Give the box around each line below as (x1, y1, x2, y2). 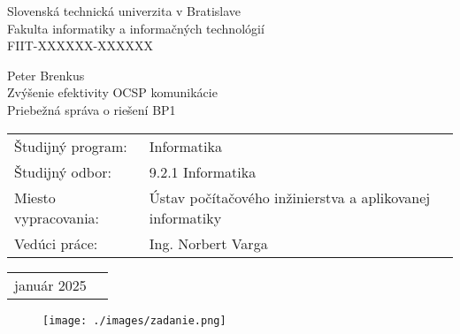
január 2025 (14, 274, 87, 295)
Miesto (14, 186, 56, 208)
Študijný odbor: (14, 161, 111, 182)
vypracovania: (14, 207, 100, 228)
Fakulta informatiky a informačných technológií (7, 19, 264, 37)
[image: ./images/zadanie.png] (42, 314, 226, 327)
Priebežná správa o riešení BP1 (7, 100, 176, 118)
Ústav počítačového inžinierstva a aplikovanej (149, 186, 431, 208)
